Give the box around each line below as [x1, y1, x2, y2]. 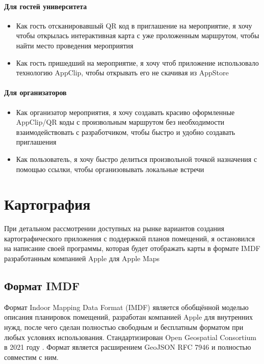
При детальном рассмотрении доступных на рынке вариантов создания [4, 223, 224, 234]
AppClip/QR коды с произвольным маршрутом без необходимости [16, 117, 225, 127]
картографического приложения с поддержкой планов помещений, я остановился [4, 233, 255, 243]
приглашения [16, 136, 57, 147]
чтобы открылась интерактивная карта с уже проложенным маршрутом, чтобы [16, 30, 259, 41]
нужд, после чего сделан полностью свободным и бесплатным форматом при [4, 322, 244, 332]
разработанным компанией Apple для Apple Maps [4, 253, 160, 264]
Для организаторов [4, 87, 67, 98]
